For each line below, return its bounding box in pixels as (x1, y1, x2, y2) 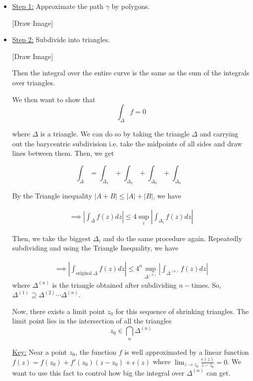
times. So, (191, 279, 221, 290)
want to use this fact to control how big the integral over (12, 367, 185, 378)
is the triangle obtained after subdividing (52, 279, 177, 290)
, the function (75, 346, 117, 357)
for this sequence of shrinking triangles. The (115, 306, 249, 316)
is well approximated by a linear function (124, 346, 249, 357)
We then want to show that (12, 94, 96, 104)
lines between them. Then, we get (12, 148, 114, 158)
